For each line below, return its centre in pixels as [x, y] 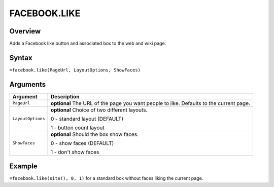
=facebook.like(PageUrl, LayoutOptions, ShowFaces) [75, 70]
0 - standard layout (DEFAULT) [87, 119]
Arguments [28, 84]
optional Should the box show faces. [95, 134]
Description [65, 96]
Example [23, 166]
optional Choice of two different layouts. [99, 110]
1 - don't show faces [75, 152]
